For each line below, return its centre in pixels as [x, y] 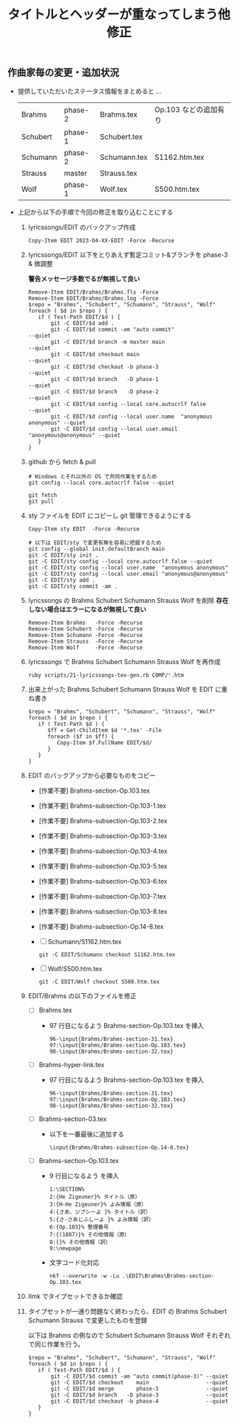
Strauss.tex [119, 173]
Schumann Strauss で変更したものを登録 [87, 1320]
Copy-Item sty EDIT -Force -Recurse [84, 529]
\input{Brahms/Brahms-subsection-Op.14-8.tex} [119, 1147]
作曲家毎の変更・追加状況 [63, 73]
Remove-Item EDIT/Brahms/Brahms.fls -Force [93, 292]
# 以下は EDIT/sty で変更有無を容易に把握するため [95, 542]
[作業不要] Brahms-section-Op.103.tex [94, 791]
